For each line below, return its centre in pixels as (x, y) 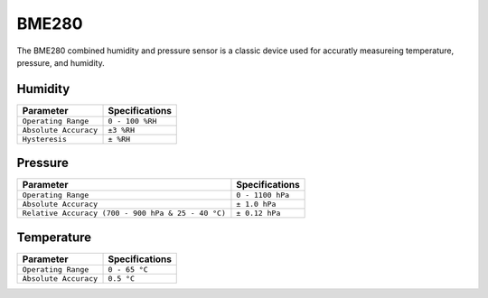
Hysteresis (45, 139)
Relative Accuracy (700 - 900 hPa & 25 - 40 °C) (124, 214)
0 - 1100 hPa (263, 196)
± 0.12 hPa (258, 214)
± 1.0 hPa (256, 205)
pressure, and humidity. (61, 62)
